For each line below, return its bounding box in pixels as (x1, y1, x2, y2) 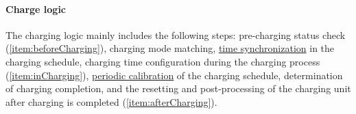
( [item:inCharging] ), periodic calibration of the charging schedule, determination (5, 68, 343, 82)
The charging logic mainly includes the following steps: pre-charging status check (5, 27, 346, 42)
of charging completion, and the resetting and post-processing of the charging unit (5, 81, 351, 96)
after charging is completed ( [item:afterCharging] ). (5, 94, 217, 109)
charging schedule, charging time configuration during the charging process (5, 54, 320, 68)
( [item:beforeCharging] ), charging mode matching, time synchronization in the (5, 41, 335, 55)
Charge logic (5, 1, 67, 16)
